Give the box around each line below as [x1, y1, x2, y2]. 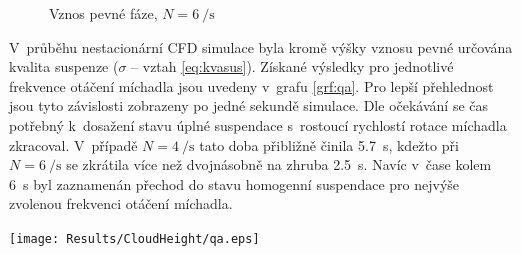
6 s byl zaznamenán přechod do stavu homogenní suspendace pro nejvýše [9, 173, 460, 194]
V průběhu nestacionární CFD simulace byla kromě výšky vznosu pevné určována [9, 36, 513, 57]
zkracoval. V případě [9, 134, 138, 155]
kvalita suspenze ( [9, 56, 119, 77]
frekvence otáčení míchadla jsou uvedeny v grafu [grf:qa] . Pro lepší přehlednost [9, 75, 494, 96]
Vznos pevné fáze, [49, 3, 158, 23]
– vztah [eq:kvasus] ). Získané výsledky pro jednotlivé [131, 56, 454, 77]
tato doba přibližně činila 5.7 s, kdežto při [199, 134, 459, 155]
